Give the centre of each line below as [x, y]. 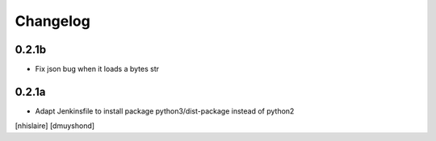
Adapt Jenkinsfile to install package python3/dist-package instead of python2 [165, 111]
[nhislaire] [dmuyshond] [55, 126]
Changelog [52, 21]
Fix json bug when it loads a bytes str [97, 69]
